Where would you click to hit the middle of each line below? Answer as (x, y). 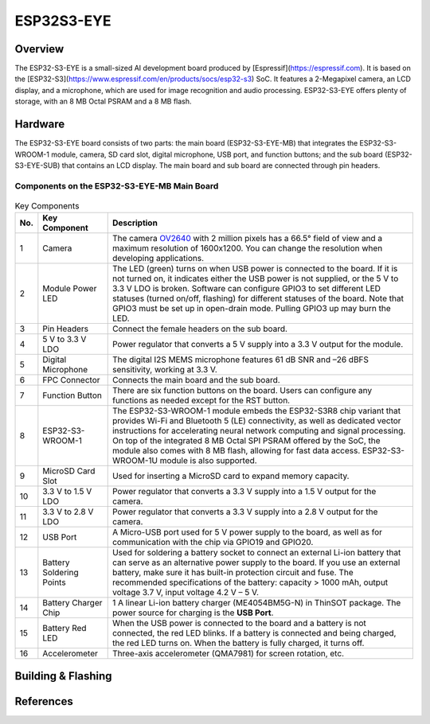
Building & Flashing (63, 676)
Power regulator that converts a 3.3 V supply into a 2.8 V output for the (245, 512)
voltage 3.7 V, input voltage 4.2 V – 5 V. (185, 593)
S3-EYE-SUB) (37, 165)
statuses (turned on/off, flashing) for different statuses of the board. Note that (258, 298)
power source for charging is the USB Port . (193, 613)
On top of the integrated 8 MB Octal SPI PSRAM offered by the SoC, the (246, 441)
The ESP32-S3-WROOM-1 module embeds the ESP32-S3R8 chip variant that (256, 411)
